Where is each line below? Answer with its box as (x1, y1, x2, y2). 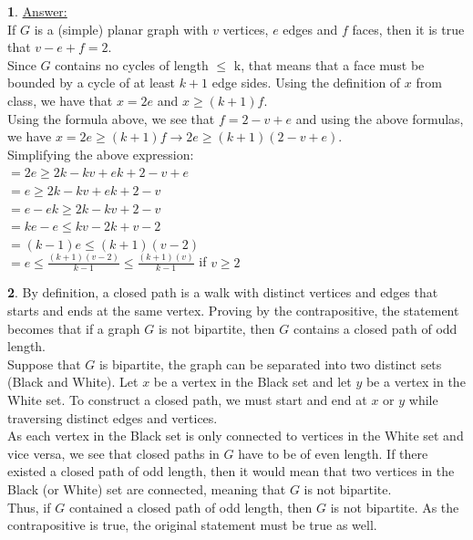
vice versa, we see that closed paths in (7, 443, 220, 462)
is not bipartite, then (158, 318, 275, 337)
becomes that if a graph (7, 318, 140, 337)
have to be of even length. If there (238, 443, 428, 462)
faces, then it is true (352, 19, 465, 38)
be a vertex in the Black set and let (153, 372, 352, 391)
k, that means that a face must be (233, 55, 425, 74)
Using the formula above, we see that (7, 109, 215, 128)
